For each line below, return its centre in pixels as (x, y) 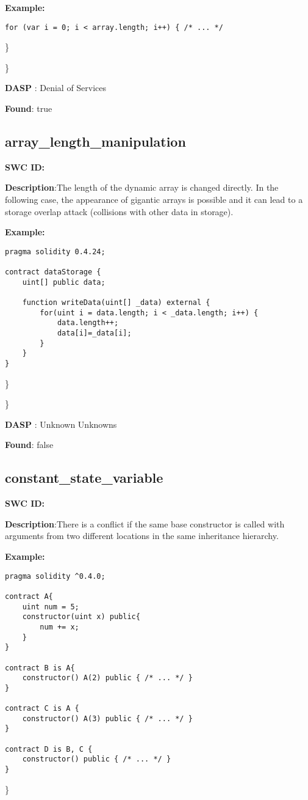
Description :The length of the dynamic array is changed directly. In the (142, 187)
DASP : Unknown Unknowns (61, 424)
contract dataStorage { (53, 272)
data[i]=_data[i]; (94, 333)
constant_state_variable (84, 478)
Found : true (29, 108)
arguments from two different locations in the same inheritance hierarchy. (142, 536)
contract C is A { (42, 709)
